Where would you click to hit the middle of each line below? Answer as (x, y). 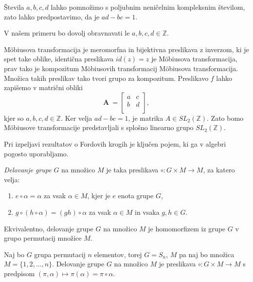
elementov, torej (118, 254)
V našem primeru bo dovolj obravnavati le (67, 33)
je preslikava (177, 264)
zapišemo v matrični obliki (43, 87)
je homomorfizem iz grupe (187, 228)
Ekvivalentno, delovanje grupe (49, 228)
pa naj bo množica (207, 254)
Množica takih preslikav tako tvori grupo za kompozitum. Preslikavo (106, 78)
